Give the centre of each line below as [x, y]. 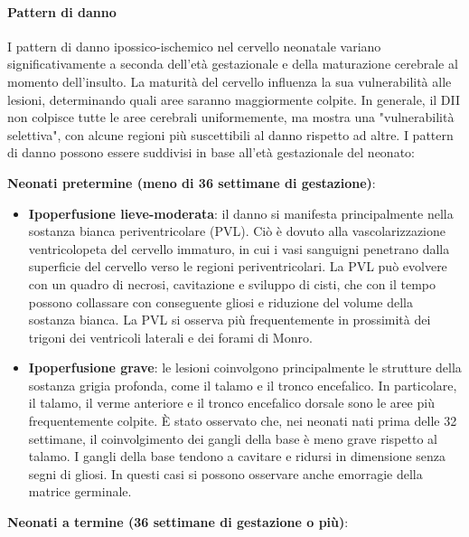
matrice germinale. [80, 491]
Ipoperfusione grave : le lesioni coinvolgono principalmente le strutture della [245, 367]
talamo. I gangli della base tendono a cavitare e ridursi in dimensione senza [237, 456]
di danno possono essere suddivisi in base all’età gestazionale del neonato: [211, 152]
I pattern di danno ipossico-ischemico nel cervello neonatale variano [194, 46]
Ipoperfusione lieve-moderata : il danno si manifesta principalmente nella [241, 213]
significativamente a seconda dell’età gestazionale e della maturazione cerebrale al [233, 64]
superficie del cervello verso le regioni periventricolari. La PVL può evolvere [238, 266]
